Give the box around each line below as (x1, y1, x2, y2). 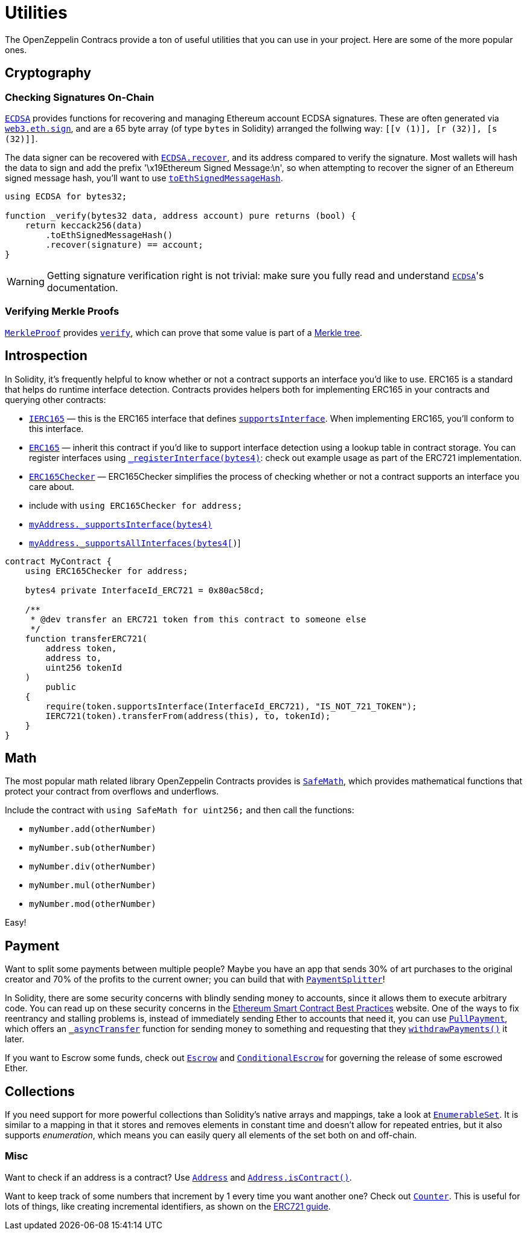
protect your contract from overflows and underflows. (5, 786, 219, 797)
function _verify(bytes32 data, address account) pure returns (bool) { (5, 210, 356, 221)
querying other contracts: (5, 394, 106, 405)
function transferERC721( (25, 633, 148, 643)
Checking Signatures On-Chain (5, 91, 155, 103)
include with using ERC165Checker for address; (29, 500, 243, 511)
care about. (29, 481, 74, 492)
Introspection (5, 348, 88, 364)
